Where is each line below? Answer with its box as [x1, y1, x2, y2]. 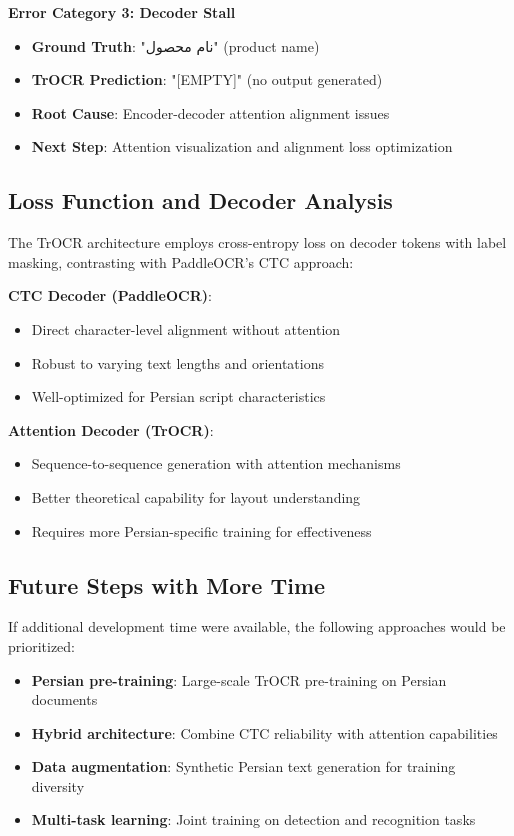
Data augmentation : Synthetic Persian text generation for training [31, 756, 456, 777]
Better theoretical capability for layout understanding [31, 486, 361, 507]
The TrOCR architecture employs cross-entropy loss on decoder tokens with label [8, 232, 507, 253]
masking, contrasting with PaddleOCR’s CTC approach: [8, 251, 354, 272]
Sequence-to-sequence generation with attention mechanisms [31, 453, 401, 474]
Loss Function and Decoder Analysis [8, 185, 393, 216]
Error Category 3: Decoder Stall [8, 2, 236, 22]
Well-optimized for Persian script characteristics [31, 386, 326, 407]
